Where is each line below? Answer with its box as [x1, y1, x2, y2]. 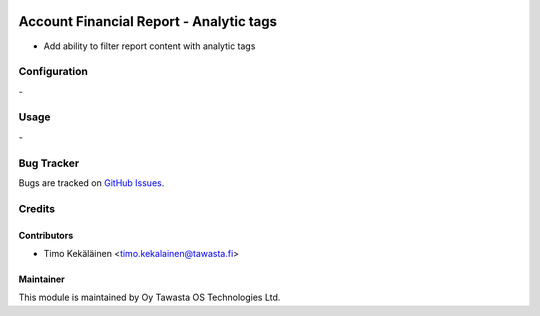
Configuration [18, 65, 89, 79]
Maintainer [18, 273, 65, 285]
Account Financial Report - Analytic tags [18, 13, 278, 30]
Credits [18, 201, 55, 215]
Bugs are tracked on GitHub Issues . [18, 176, 165, 189]
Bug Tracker [18, 156, 80, 170]
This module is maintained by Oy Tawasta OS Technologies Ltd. [18, 291, 281, 304]
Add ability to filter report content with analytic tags [43, 40, 256, 52]
